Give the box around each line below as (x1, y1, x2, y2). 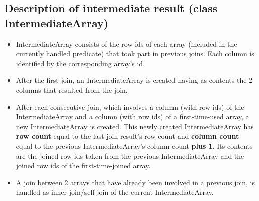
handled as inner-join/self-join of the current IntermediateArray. (16, 187, 214, 197)
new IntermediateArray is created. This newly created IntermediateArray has (16, 121, 254, 131)
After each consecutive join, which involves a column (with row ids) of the (16, 101, 244, 112)
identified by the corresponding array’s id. (16, 58, 145, 68)
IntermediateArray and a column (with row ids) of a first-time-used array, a (16, 111, 249, 122)
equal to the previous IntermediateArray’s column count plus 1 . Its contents (16, 140, 253, 151)
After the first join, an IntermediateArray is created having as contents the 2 (16, 75, 253, 85)
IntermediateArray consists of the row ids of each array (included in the (16, 38, 237, 49)
